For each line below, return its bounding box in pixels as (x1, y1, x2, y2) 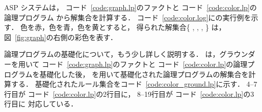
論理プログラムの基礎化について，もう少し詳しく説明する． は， (4, 49, 220, 59)
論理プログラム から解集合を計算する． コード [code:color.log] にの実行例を (4, 12, 251, 22)
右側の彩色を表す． (53, 31, 117, 42)
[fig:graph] (15, 31, 46, 42)
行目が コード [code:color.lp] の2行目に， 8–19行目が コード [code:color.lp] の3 (4, 88, 254, 99)
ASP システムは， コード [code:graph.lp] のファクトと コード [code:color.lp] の (4, 2, 257, 12)
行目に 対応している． (4, 98, 78, 109)
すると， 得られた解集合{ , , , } (106, 22, 209, 32)
